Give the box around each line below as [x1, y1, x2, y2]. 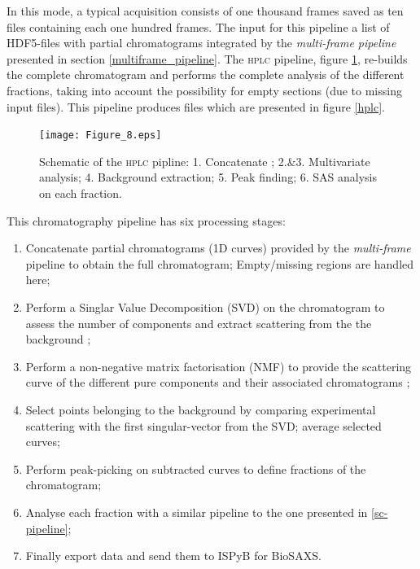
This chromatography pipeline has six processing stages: [7, 212, 286, 229]
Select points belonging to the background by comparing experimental [25, 400, 376, 418]
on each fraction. [39, 185, 122, 201]
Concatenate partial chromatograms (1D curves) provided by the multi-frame [25, 239, 411, 256]
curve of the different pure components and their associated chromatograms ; [25, 374, 410, 391]
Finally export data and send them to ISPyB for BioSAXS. [25, 547, 322, 564]
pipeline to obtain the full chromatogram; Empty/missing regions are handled [25, 255, 414, 272]
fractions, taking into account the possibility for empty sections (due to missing [7, 81, 402, 98]
